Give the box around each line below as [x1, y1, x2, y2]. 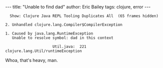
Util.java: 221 [52, 44, 87, 49]
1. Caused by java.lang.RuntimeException [5, 31, 94, 36]
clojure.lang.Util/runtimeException [5, 48, 82, 53]
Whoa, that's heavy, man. [5, 57, 58, 63]
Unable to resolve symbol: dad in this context [12, 35, 114, 40]
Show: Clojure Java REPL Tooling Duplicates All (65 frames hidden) [10, 13, 158, 18]
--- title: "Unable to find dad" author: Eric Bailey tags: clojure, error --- [5, 4, 151, 9]
